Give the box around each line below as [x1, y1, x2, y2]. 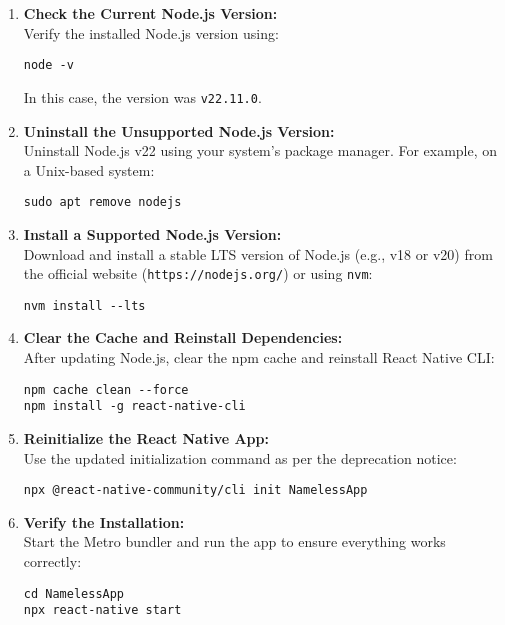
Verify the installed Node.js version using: [23, 22, 279, 43]
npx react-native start [23, 603, 182, 618]
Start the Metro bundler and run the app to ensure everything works [23, 531, 446, 552]
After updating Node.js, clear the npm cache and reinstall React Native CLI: [23, 347, 495, 368]
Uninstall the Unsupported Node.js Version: [23, 120, 335, 141]
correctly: [23, 550, 82, 571]
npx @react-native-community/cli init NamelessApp [23, 483, 368, 498]
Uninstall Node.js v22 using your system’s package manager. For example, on [23, 140, 498, 161]
